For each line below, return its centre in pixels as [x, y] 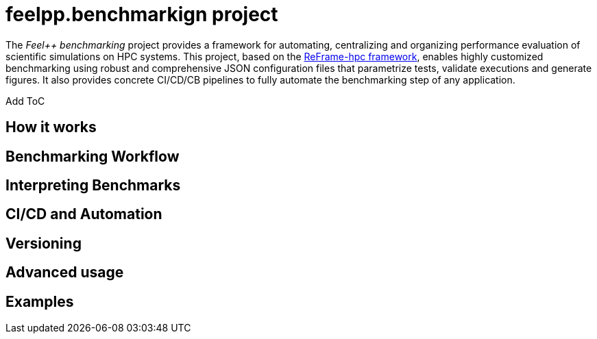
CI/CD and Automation [84, 214]
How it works [51, 127]
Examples [40, 301]
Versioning [44, 243]
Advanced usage [65, 273]
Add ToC [25, 101]
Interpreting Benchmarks [93, 186]
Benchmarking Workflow [93, 156]
